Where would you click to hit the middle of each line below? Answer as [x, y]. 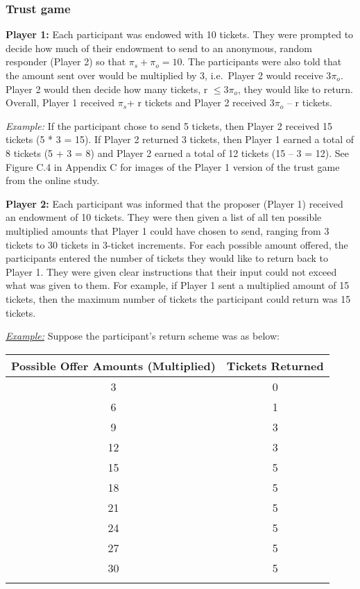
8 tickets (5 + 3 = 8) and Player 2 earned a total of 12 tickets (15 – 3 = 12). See [178, 152]
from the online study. [53, 180]
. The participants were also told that [262, 61]
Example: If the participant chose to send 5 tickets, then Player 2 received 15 [169, 125]
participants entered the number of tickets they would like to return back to [167, 258]
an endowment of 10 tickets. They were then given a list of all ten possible [164, 217]
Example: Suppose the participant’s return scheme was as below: [143, 336]
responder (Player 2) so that [66, 61]
